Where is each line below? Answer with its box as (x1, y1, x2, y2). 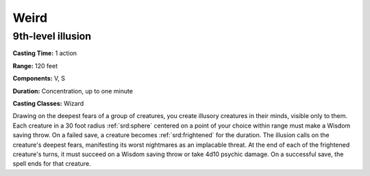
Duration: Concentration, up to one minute (12, 87, 134, 95)
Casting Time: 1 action (12, 49, 77, 57)
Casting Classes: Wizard (12, 99, 84, 107)
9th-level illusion (12, 30, 92, 42)
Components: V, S (12, 74, 65, 83)
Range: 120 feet (12, 61, 58, 70)
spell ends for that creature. (12, 160, 92, 168)
